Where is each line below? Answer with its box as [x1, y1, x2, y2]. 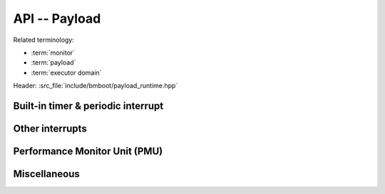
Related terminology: [13, 36, 75, 44]
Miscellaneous [13, 168, 80, 180]
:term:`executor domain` [31, 68, 102, 77]
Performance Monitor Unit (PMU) [13, 145, 163, 157]
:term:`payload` [31, 58, 76, 67]
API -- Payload [13, 11, 101, 26]
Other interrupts [13, 122, 87, 134]
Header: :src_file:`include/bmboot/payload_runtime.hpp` [13, 82, 178, 90]
